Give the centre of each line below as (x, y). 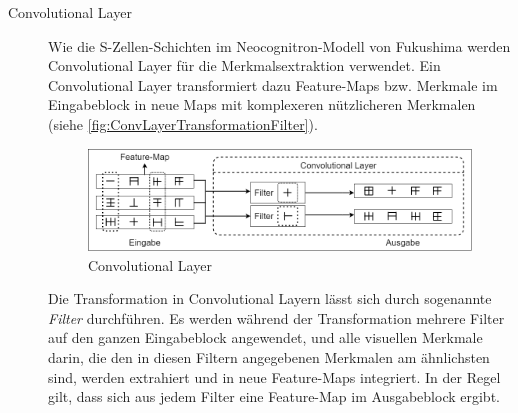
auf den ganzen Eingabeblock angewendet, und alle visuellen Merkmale (265, 337)
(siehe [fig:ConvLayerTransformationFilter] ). (183, 123)
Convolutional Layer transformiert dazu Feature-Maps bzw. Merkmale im (273, 84)
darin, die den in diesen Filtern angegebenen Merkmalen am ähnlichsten (269, 356)
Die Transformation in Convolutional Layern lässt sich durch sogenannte (270, 298)
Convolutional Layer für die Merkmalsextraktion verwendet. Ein (244, 65)
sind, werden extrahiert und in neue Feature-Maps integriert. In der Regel (274, 376)
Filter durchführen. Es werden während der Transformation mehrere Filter (276, 317)
